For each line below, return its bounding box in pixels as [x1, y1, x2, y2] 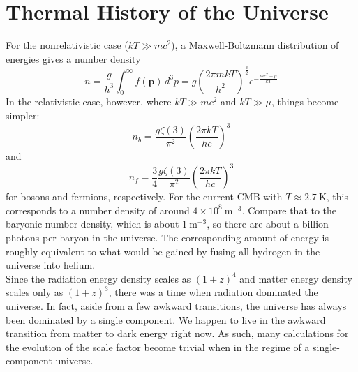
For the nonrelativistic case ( [6, 38, 128, 52]
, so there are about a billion [207, 216, 329, 231]
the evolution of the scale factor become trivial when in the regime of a [6, 339, 310, 354]
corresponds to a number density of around [6, 202, 190, 217]
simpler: [6, 108, 40, 123]
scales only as [6, 285, 64, 299]
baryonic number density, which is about [6, 216, 179, 231]
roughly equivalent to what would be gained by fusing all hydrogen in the [6, 244, 320, 258]
